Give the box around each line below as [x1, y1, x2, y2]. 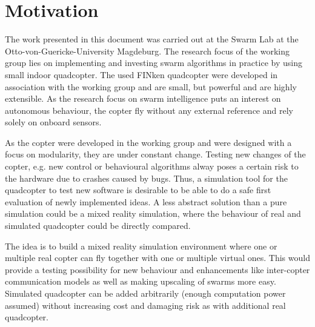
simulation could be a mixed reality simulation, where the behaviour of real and [5, 207, 301, 220]
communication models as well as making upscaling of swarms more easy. [5, 275, 276, 288]
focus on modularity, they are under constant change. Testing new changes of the [5, 148, 306, 160]
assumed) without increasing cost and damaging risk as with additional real [5, 299, 286, 311]
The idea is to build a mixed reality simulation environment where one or [5, 239, 277, 252]
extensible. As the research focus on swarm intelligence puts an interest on [5, 92, 281, 105]
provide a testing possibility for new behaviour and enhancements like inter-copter [5, 263, 310, 276]
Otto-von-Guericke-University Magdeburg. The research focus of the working [5, 44, 290, 57]
